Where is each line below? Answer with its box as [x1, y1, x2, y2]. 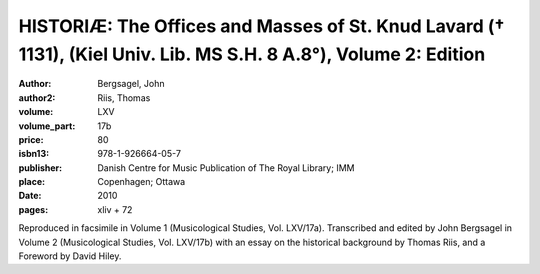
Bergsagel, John [97, 78, 165, 90]
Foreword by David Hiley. [18, 250, 122, 262]
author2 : [18, 91, 56, 104]
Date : [18, 190, 42, 202]
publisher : [18, 161, 63, 174]
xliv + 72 [97, 203, 133, 215]
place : [18, 176, 46, 188]
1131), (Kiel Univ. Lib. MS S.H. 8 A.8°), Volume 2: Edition [18, 43, 486, 65]
